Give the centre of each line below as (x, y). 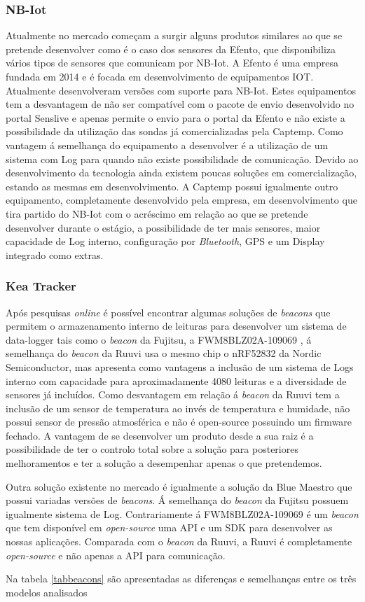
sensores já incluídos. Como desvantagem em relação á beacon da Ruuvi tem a (173, 394)
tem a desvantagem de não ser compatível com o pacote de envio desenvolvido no (180, 104)
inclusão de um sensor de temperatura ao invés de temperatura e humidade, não (178, 408)
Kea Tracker (41, 286)
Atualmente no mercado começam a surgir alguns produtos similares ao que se (174, 35)
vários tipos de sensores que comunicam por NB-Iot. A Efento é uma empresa (172, 63)
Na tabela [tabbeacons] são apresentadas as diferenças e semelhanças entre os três (181, 579)
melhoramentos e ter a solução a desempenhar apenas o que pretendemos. (164, 463)
